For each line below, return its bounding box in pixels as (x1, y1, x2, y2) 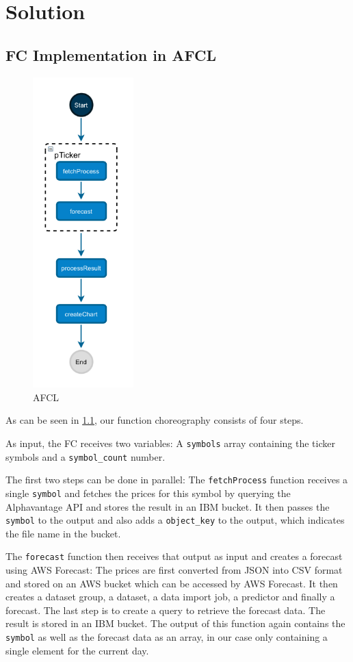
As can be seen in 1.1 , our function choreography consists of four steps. (5, 413, 304, 427)
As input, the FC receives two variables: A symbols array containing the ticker (5, 435, 335, 450)
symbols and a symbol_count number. (5, 449, 166, 463)
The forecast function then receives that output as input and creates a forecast (5, 549, 343, 563)
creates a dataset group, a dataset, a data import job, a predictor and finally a (5, 589, 335, 604)
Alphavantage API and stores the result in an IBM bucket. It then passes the (5, 499, 330, 513)
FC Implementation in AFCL (5, 44, 217, 65)
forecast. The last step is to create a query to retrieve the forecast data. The (5, 602, 326, 617)
